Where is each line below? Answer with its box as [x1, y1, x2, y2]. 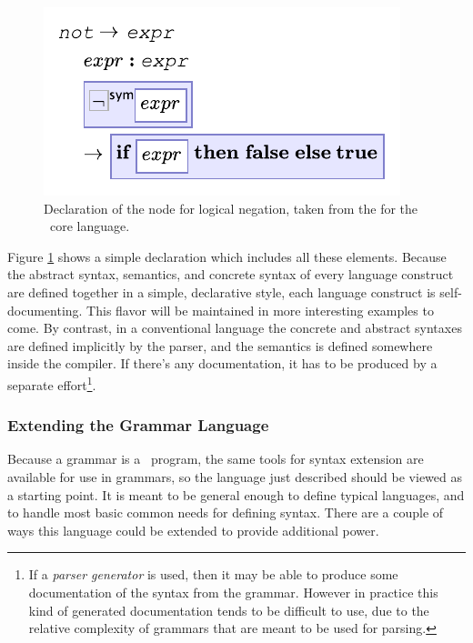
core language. [49, 216, 130, 236]
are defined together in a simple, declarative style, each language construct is [7, 282, 436, 301]
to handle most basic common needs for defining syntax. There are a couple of [7, 503, 444, 522]
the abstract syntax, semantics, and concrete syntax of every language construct [7, 265, 454, 284]
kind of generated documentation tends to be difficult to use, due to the [28, 600, 429, 619]
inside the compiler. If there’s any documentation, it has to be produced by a [7, 354, 438, 373]
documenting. [7, 300, 83, 319]
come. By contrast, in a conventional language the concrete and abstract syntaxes [7, 318, 462, 337]
